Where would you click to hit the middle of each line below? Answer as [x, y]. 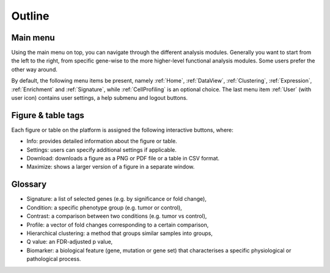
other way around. [34, 69]
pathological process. [54, 259]
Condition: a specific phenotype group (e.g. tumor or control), [105, 208]
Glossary [29, 185]
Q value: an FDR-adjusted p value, [70, 242]
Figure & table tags [48, 115]
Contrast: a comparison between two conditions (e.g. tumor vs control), [117, 216]
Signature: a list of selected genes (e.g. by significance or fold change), [117, 199]
